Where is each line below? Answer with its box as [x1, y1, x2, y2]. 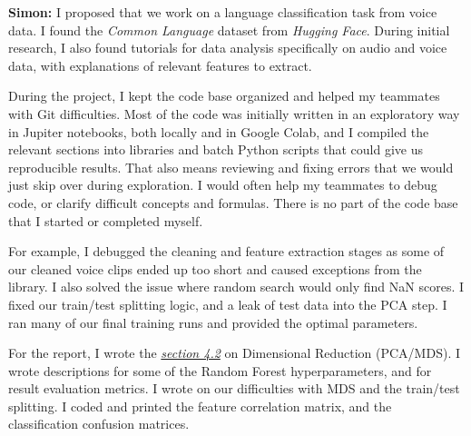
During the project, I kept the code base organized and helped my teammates [8, 86, 440, 105]
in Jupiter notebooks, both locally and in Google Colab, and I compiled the [8, 122, 429, 141]
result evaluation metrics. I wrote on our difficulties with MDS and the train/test [8, 379, 460, 398]
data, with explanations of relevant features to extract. [8, 55, 312, 74]
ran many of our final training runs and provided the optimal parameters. [8, 312, 418, 332]
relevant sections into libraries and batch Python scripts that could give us [8, 140, 423, 159]
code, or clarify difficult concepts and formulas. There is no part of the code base [8, 193, 458, 212]
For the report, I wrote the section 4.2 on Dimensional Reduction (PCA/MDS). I [8, 343, 460, 362]
